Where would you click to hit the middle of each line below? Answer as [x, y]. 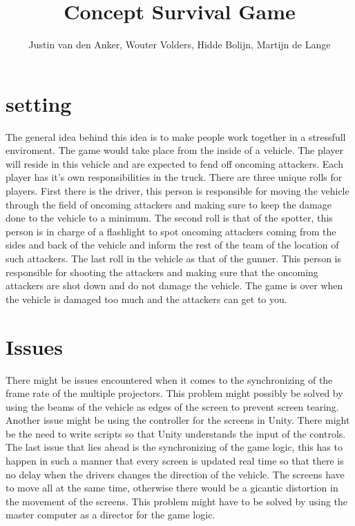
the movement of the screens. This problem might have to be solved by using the [177, 501]
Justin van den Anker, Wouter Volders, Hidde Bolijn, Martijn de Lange [180, 45]
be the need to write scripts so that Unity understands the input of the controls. [176, 433]
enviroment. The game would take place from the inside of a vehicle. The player [174, 150]
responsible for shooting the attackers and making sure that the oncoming [162, 272]
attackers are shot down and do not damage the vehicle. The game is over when [174, 285]
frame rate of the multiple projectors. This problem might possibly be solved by [174, 393]
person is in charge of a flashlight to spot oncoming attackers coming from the [171, 231]
